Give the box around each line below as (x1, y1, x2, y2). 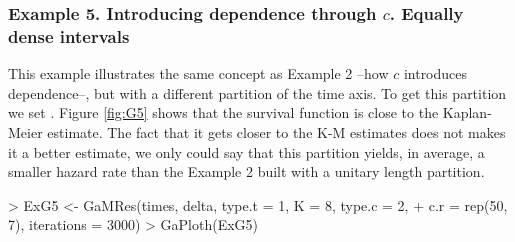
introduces (403, 63, 468, 84)
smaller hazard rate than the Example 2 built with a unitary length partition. (8, 161, 485, 182)
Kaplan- (442, 102, 492, 123)
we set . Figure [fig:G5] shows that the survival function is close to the (8, 102, 439, 123)
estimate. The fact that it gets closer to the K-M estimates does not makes (47, 121, 506, 142)
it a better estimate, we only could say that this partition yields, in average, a (8, 141, 485, 162)
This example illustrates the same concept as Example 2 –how (8, 63, 389, 84)
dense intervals (8, 23, 130, 48)
